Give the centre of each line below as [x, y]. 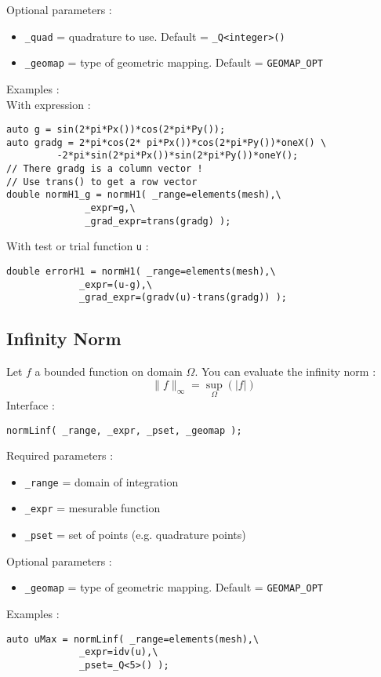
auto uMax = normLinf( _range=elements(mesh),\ [133, 639]
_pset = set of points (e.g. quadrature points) [135, 535]
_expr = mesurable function [93, 508]
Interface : [31, 404]
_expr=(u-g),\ [116, 284]
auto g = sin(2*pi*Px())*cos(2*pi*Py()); [116, 130]
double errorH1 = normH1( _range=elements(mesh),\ [141, 271]
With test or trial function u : [78, 246]
